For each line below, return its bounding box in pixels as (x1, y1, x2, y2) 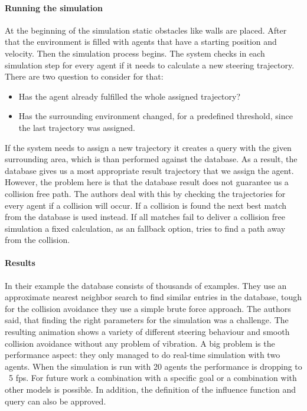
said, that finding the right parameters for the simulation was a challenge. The (5, 314, 289, 326)
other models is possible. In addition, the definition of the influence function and (5, 383, 296, 396)
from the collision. (5, 234, 70, 246)
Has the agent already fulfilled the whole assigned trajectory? (18, 90, 241, 102)
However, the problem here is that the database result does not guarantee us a (5, 176, 289, 188)
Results (5, 257, 35, 269)
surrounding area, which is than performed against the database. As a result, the (5, 153, 298, 165)
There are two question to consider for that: (5, 70, 164, 83)
